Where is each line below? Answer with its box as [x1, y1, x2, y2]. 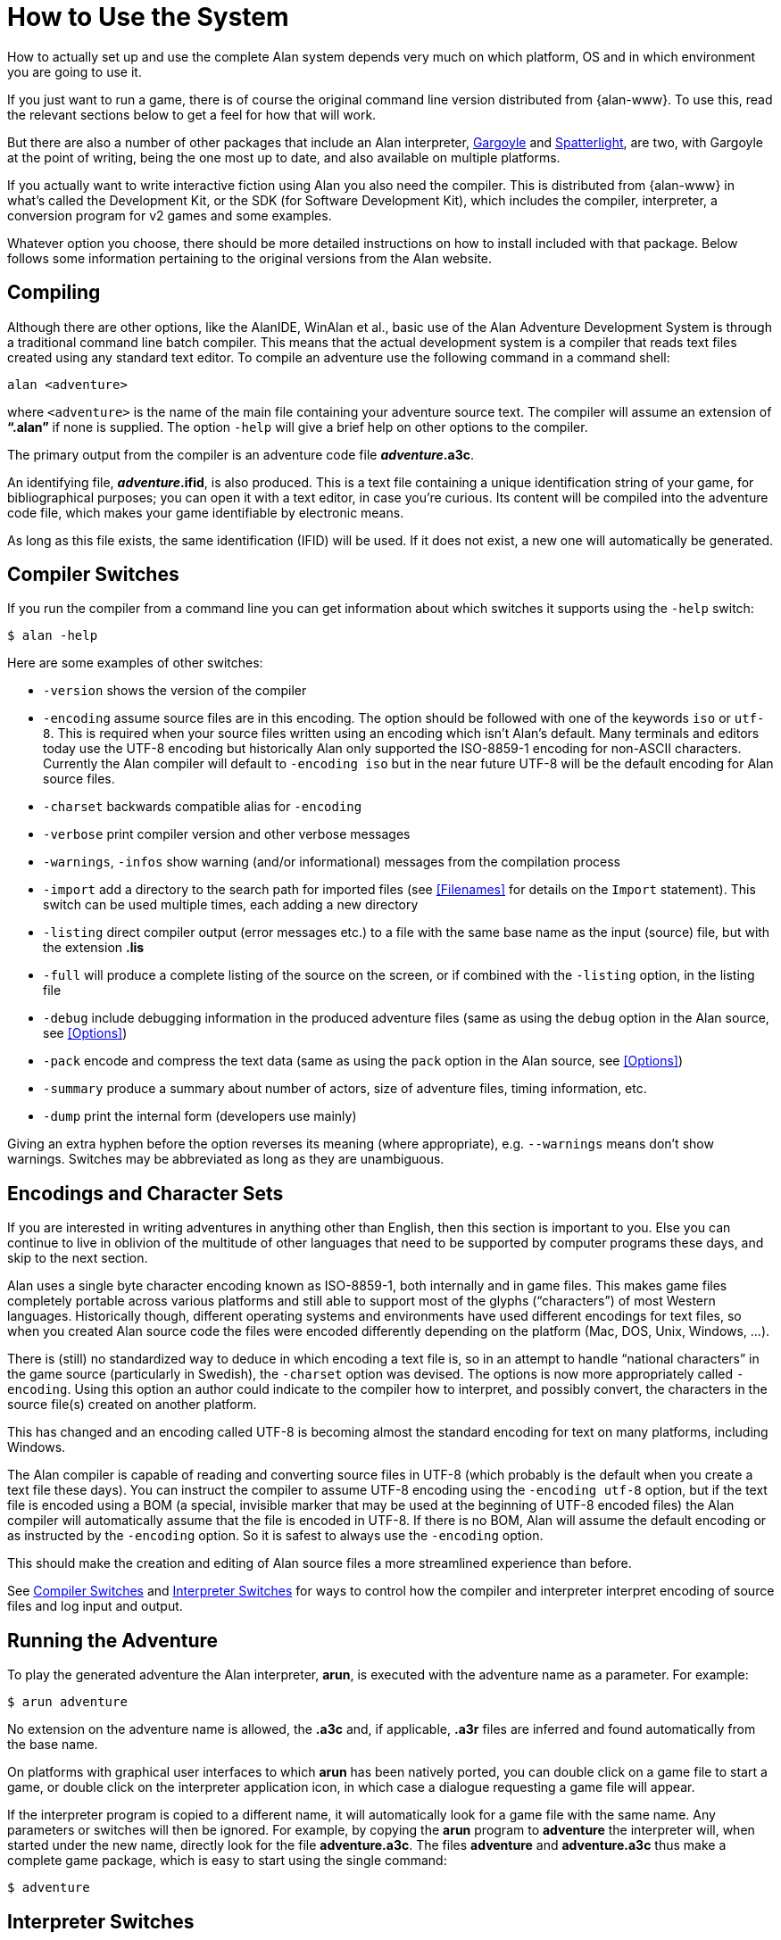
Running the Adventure [7, 1629, 219, 1652]
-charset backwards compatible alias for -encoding [43, 799, 362, 815]
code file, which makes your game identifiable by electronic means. [7, 504, 404, 520]
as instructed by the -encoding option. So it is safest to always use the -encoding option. [7, 1528, 544, 1544]
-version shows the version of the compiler [43, 683, 307, 699]
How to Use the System [7, 2, 289, 32]
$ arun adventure [7, 1695, 128, 1710]
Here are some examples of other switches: [7, 655, 263, 671]
